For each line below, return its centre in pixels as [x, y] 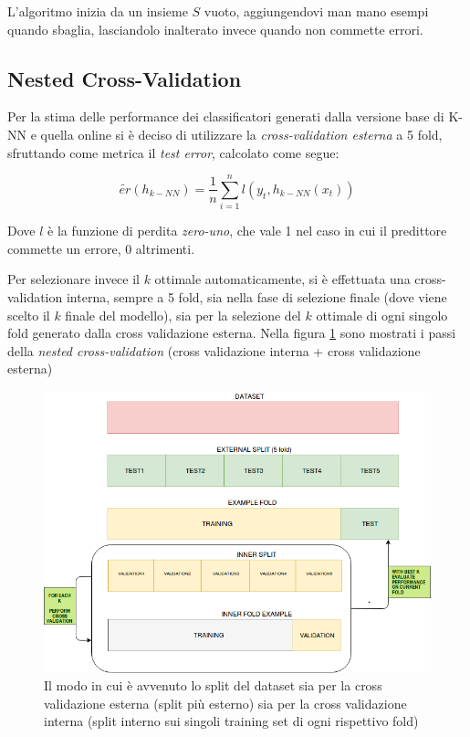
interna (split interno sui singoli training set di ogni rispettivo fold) [231, 721]
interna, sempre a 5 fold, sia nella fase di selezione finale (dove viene [256, 297]
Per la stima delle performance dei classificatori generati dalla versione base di [226, 116]
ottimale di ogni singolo [382, 315]
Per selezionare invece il [73, 279]
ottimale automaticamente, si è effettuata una [282, 279]
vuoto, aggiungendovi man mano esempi [316, 11]
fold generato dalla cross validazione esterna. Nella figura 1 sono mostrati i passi [232, 333]
